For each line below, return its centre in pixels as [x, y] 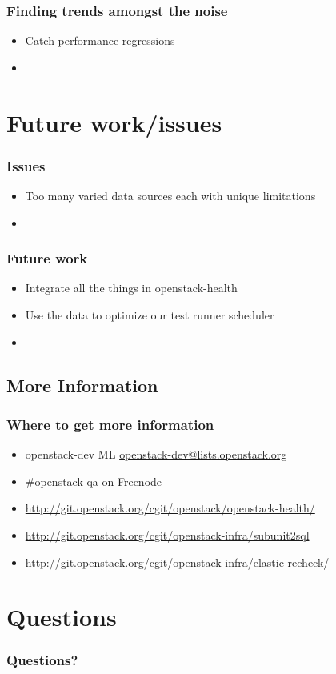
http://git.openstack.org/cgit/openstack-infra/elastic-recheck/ [177, 562]
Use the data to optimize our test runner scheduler [150, 315]
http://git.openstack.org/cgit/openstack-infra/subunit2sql [167, 534]
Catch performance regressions [100, 40]
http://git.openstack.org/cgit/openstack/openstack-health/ [170, 508]
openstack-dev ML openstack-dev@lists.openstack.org [156, 454]
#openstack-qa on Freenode [94, 481]
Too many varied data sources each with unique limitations [170, 195]
